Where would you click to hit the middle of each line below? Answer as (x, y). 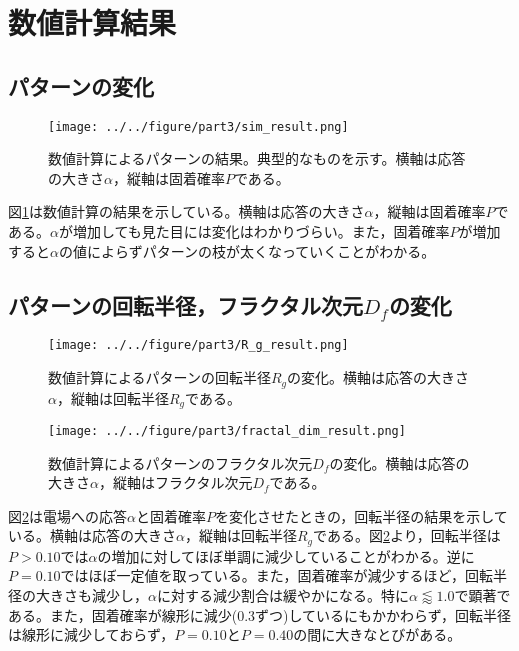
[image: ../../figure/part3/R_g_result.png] (198, 345)
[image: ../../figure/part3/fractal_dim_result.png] (227, 430)
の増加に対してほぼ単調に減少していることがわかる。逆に (286, 555)
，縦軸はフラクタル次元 (175, 482)
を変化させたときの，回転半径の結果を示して (361, 515)
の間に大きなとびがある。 (377, 634)
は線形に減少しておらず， (91, 634)
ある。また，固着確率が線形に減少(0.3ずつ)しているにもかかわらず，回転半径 (260, 614)
